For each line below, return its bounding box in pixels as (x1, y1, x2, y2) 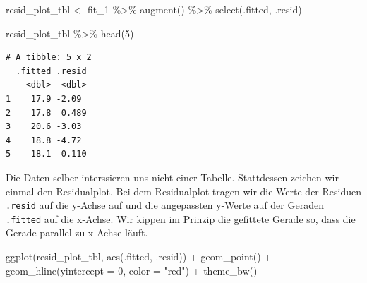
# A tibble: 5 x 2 (6, 52, 92, 63)
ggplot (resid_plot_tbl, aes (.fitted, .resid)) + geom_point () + (6, 249, 272, 264)
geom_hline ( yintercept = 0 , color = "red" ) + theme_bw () (6, 263, 258, 277)
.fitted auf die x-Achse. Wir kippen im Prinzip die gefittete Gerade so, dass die (6, 211, 356, 226)
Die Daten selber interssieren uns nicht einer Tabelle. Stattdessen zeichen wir (6, 169, 339, 184)
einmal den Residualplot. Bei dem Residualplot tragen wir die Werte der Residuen (6, 183, 361, 198)
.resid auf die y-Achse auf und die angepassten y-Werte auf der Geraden (6, 198, 324, 212)
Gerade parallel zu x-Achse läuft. (6, 225, 148, 240)
